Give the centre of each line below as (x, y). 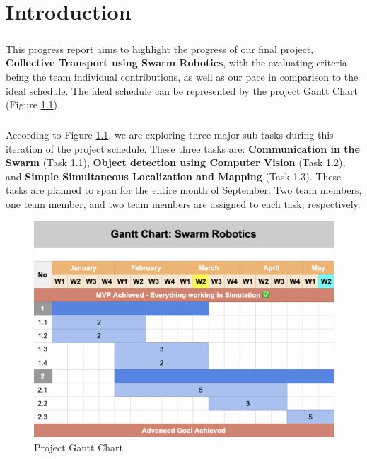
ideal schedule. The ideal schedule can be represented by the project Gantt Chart (182, 90)
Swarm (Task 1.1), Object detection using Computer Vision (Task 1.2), (176, 162)
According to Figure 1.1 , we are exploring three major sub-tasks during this (170, 135)
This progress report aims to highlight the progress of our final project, (160, 48)
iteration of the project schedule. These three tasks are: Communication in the (183, 148)
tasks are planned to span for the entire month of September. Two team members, (184, 190)
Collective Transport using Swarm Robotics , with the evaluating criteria (176, 63)
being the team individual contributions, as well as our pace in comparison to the (182, 76)
